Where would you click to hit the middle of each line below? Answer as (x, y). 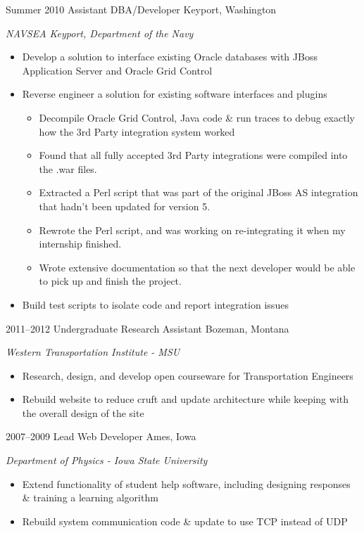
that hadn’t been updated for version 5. (125, 206)
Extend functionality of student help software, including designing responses (186, 483)
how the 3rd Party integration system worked (137, 131)
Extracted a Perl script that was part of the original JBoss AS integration (199, 192)
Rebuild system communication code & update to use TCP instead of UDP (185, 521)
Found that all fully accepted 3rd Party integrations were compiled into (193, 155)
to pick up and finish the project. (110, 281)
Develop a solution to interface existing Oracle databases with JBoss (170, 57)
